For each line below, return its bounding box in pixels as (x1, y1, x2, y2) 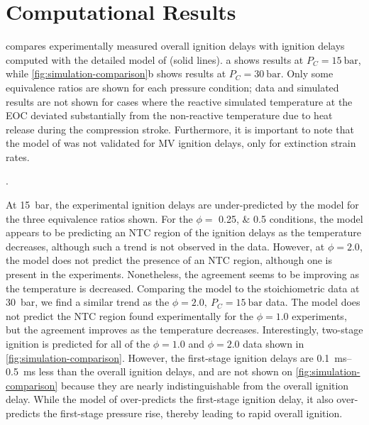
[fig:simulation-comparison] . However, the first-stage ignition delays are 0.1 (6, 350, 330, 365)
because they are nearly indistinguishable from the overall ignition (60, 377, 349, 392)
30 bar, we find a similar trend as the (6, 294, 170, 309)
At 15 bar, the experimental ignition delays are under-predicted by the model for (6, 197, 359, 212)
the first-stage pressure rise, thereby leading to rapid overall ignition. (43, 405, 343, 420)
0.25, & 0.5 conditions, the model (219, 211, 363, 226)
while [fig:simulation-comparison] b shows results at (6, 66, 226, 81)
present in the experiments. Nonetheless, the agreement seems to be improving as (6, 267, 360, 282)
